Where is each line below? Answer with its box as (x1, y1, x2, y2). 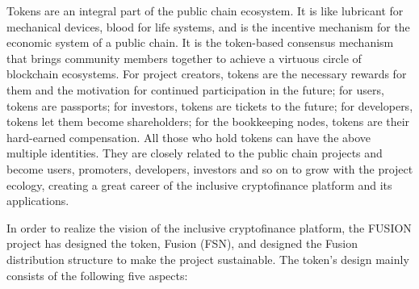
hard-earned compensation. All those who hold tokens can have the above (6, 128, 371, 145)
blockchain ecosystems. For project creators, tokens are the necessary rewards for (6, 65, 407, 82)
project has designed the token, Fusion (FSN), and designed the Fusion (6, 235, 358, 252)
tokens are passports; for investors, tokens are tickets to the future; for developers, (6, 97, 413, 114)
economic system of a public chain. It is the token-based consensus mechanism (6, 34, 394, 51)
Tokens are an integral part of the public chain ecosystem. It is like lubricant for (6, 2, 404, 19)
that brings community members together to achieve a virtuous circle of (6, 49, 362, 66)
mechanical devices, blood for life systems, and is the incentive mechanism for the (6, 18, 410, 35)
